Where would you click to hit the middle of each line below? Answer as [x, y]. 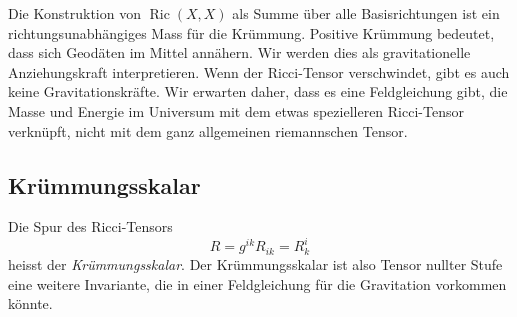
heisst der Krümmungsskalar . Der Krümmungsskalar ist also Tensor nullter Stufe [255, 263]
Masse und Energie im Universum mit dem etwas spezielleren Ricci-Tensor [236, 110]
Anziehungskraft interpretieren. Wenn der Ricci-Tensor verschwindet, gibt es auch [259, 71]
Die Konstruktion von [74, 13]
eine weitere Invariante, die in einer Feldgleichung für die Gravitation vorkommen [257, 283]
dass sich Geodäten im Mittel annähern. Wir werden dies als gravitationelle [239, 52]
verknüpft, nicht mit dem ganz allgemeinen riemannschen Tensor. [208, 130]
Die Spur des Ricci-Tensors [90, 226]
